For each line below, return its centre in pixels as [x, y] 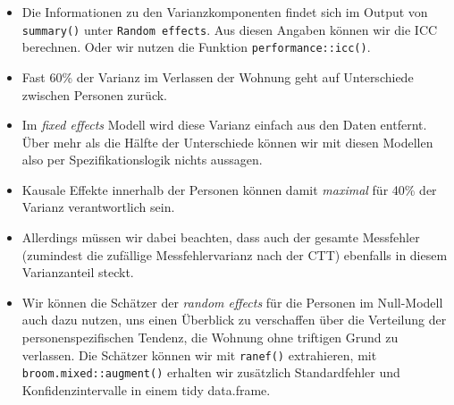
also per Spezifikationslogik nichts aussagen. [142, 160]
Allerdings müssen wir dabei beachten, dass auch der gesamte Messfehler [221, 237]
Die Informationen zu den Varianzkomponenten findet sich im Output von [225, 12]
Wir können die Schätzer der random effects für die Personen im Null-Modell [232, 302]
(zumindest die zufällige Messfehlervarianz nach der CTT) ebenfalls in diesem [235, 254]
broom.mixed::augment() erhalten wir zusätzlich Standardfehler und [211, 372]
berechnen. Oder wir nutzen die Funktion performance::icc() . [196, 47]
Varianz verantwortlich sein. [98, 207]
